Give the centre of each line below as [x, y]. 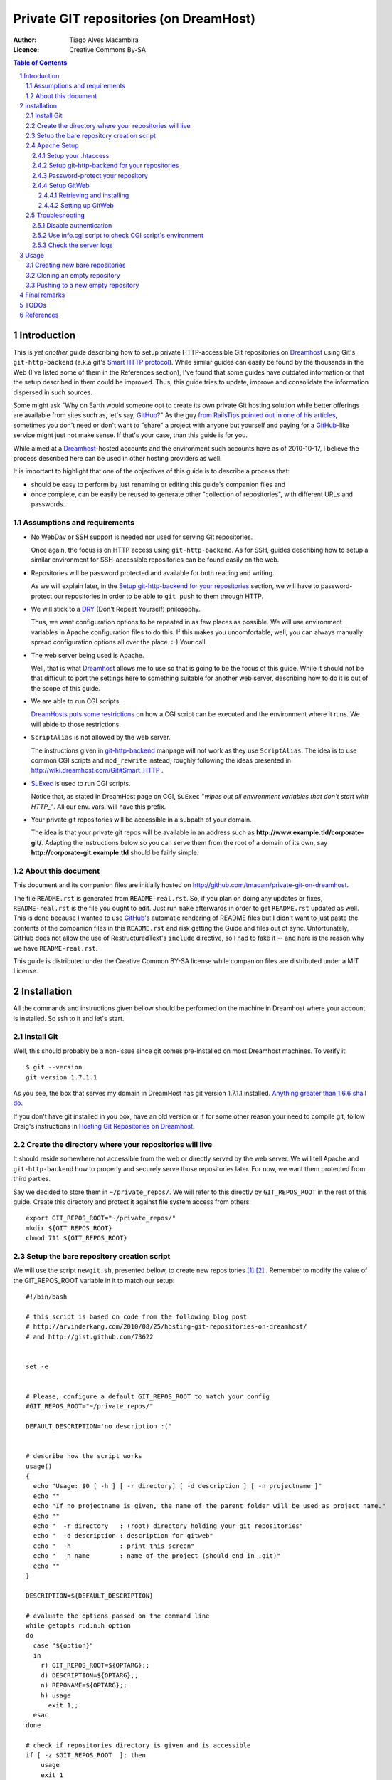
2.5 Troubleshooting [55, 215]
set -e [37, 1366]
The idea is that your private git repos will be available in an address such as [143, 832]
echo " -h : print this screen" [114, 1546]
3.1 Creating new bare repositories [76, 265]
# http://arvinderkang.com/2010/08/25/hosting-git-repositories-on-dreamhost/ [166, 1327]
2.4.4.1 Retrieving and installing [84, 195]
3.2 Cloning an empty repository [73, 275]
